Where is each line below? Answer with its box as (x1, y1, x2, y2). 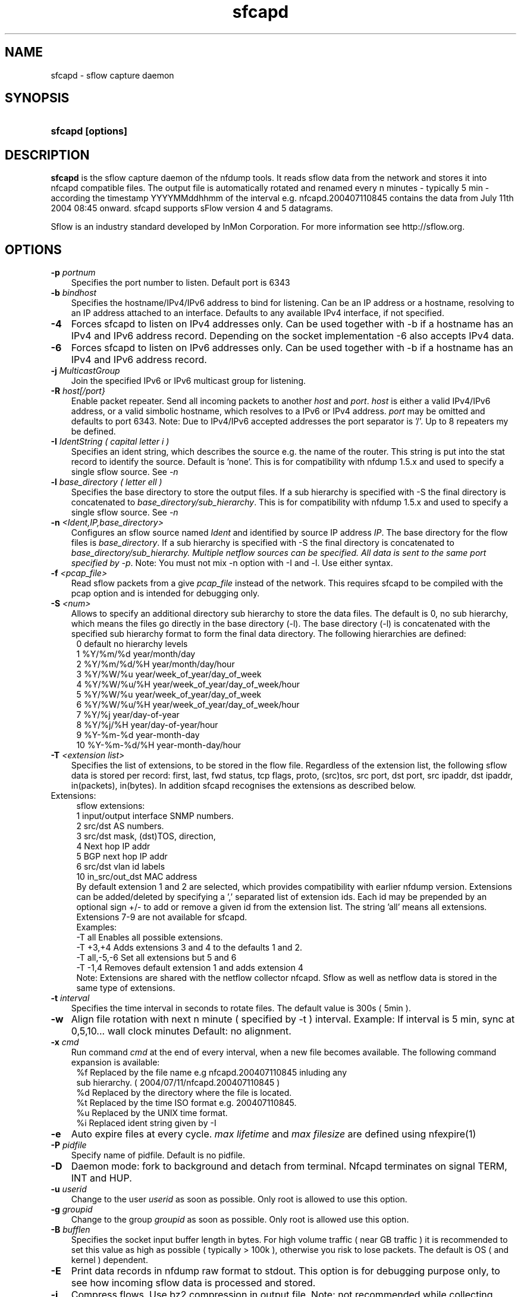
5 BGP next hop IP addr (76, 851, 168, 862)
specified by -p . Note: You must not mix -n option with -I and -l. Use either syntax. (71, 558, 393, 568)
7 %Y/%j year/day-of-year (76, 710, 180, 720)
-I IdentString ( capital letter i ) (51, 436, 170, 447)
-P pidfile (51, 1140, 87, 1151)
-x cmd (51, 1037, 79, 1048)
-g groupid (51, 1204, 93, 1215)
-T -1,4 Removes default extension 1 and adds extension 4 (76, 962, 304, 973)
